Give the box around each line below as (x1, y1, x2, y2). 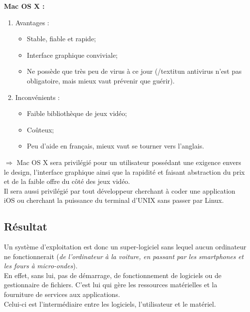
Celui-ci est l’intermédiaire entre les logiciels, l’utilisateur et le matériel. (4, 298, 216, 309)
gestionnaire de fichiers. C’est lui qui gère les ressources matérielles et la (4, 279, 218, 290)
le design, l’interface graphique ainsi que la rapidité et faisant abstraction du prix (4, 166, 245, 177)
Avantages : (15, 17, 49, 27)
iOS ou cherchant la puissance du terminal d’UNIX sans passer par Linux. (4, 195, 224, 205)
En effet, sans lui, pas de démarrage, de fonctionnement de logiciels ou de (4, 270, 221, 280)
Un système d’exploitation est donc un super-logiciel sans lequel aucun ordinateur (4, 242, 247, 252)
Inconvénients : (15, 92, 60, 102)
